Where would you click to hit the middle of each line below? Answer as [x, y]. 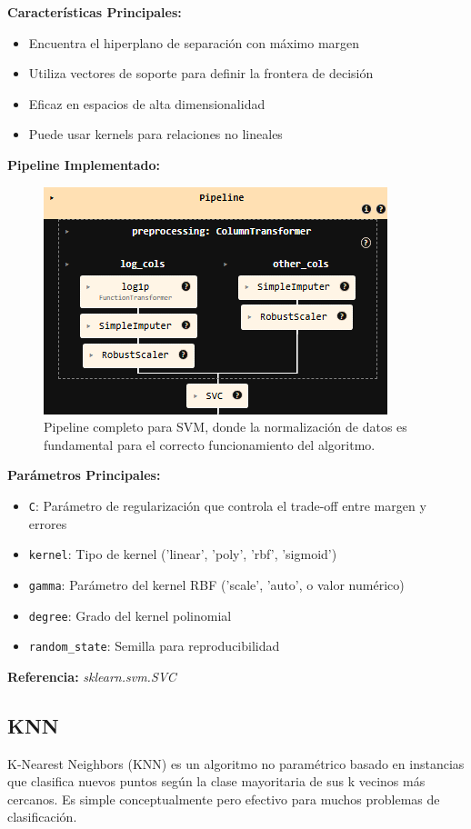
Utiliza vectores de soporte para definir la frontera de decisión [201, 73]
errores [48, 523]
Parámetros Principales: [84, 475]
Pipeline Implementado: [84, 164]
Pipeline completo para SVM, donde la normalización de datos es [225, 427]
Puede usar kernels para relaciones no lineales [155, 134]
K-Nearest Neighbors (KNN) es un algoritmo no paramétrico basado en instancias [236, 763]
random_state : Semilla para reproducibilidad [154, 646]
